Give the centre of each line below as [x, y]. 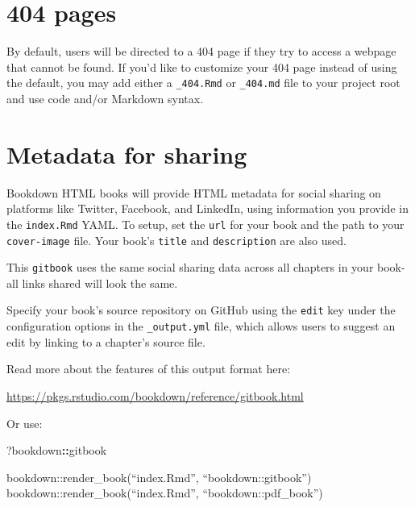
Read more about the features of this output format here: [149, 369]
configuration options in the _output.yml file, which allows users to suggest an [201, 326]
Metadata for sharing [127, 154]
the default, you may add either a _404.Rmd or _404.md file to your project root [203, 83]
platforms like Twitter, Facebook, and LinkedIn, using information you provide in [207, 208]
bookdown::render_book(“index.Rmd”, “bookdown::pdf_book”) [165, 493]
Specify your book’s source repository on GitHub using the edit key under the [201, 310]
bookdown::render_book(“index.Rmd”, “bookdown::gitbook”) [159, 477]
